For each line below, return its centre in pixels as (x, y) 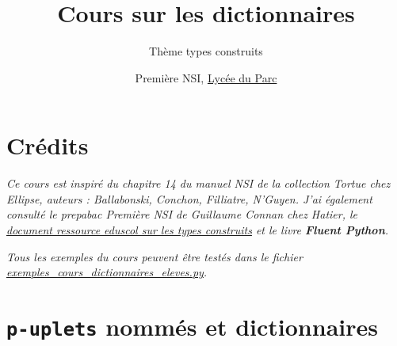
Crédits (48, 145)
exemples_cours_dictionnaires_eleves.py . (107, 272)
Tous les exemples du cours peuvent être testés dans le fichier (155, 256)
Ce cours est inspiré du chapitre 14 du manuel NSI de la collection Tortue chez (198, 183)
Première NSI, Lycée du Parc (206, 77)
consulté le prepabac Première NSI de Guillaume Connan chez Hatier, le (182, 214)
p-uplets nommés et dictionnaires (192, 326)
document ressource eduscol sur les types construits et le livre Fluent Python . (198, 230)
